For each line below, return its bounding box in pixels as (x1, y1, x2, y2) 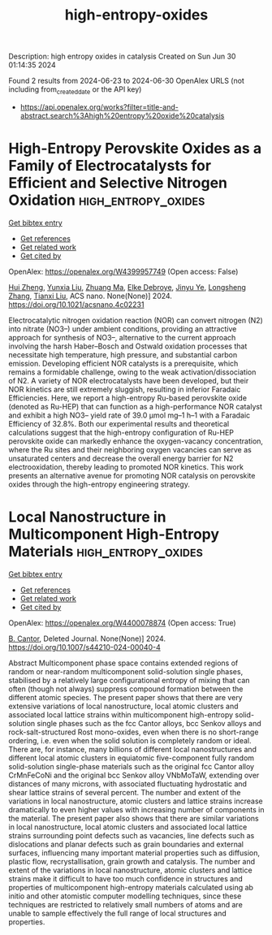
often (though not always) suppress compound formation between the (8, 684, 244, 694)
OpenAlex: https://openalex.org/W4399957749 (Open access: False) (8, 266, 239, 276)
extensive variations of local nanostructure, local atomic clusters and (8, 701, 239, 711)
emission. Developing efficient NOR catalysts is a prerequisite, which (8, 358, 239, 368)
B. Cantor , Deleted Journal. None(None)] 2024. (8, 634, 166, 643)
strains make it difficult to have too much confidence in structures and (8, 873, 244, 883)
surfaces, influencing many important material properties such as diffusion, (8, 847, 261, 858)
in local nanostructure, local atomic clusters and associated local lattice (8, 822, 248, 832)
